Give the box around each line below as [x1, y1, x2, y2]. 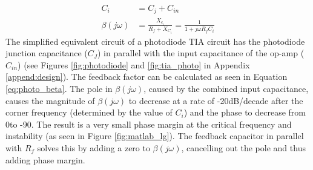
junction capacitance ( [5, 47, 88, 59]
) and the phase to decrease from [183, 106, 306, 119]
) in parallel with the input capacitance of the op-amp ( [97, 47, 305, 59]
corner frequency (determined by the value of [5, 106, 173, 119]
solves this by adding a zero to [37, 142, 150, 154]
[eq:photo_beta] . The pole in [5, 82, 113, 95]
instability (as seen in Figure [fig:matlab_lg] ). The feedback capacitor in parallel [5, 129, 304, 142]
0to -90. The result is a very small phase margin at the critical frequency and [5, 117, 292, 130]
